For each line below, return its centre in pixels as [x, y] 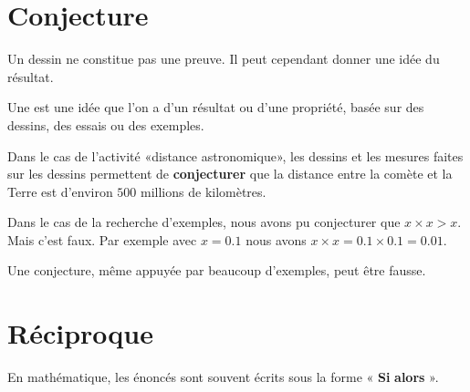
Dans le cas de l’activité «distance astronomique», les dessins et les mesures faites [235, 155]
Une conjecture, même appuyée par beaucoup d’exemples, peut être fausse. [217, 270]
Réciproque [80, 333]
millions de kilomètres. [204, 191]
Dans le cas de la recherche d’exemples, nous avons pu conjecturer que [204, 222]
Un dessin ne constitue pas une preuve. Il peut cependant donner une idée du [224, 59]
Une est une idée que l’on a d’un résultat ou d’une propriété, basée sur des [216, 107]
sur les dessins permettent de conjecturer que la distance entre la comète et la [230, 174]
